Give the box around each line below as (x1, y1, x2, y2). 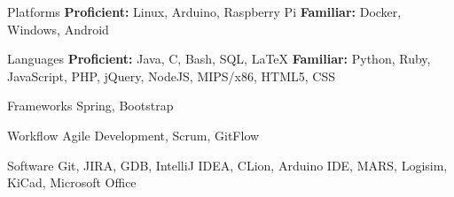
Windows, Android (7, 19, 109, 38)
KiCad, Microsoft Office (7, 173, 137, 192)
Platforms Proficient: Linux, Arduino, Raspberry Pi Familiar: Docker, (7, 3, 402, 20)
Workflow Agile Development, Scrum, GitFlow (7, 125, 260, 144)
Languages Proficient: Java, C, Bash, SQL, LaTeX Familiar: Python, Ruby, (7, 49, 431, 68)
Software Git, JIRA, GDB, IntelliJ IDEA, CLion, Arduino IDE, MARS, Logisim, (7, 155, 448, 174)
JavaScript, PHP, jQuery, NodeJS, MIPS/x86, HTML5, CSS (7, 66, 335, 85)
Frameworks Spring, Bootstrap (7, 96, 174, 115)
